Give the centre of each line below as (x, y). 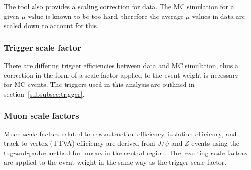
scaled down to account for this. (51, 25)
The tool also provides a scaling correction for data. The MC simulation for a (119, 6)
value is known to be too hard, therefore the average (106, 16)
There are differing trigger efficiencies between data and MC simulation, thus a (121, 65)
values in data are (218, 16)
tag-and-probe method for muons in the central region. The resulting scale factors (125, 152)
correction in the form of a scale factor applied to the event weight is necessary (121, 75)
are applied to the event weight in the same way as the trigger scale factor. (115, 162)
